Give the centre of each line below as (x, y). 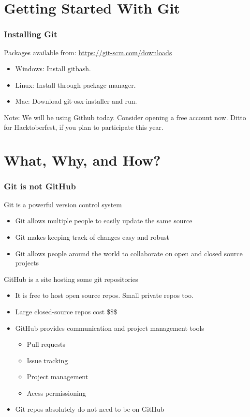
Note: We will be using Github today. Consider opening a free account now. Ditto (125, 117)
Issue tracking (47, 360)
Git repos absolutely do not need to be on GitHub (90, 409)
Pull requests (46, 344)
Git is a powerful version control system (63, 204)
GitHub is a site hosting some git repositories (71, 279)
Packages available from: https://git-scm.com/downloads (88, 52)
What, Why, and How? (82, 160)
